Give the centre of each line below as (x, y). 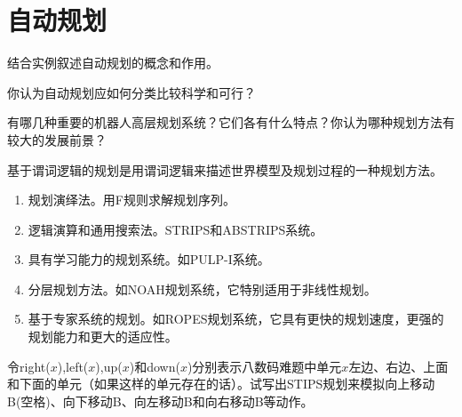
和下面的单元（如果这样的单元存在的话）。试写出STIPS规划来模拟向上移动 (221, 384)
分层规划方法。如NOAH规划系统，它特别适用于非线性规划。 (202, 289)
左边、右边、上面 (398, 366)
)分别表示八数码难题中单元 (264, 366)
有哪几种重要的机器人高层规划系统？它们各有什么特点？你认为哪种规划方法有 (231, 122)
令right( (29, 366)
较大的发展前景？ (57, 139)
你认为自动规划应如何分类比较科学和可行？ (131, 92)
